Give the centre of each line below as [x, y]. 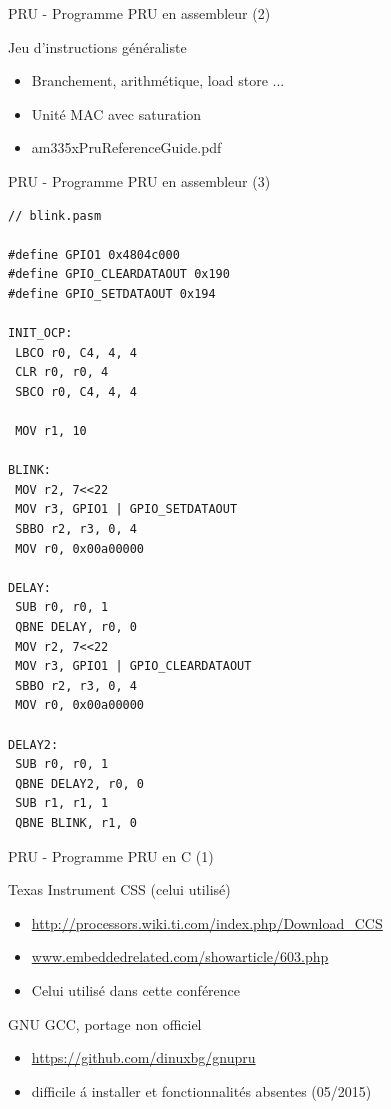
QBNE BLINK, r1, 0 [76, 822]
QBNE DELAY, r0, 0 [76, 627]
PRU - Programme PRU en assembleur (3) [139, 180]
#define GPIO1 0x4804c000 [94, 254]
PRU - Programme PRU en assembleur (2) [139, 13]
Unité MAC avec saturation [116, 113]
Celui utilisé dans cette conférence [136, 989]
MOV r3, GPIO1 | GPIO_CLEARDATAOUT [133, 666]
